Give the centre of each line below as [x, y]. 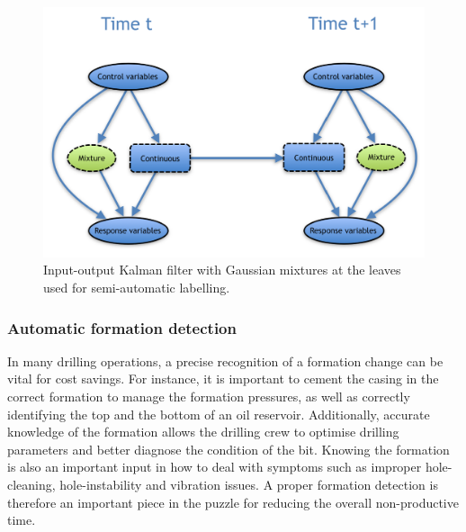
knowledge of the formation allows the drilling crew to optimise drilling [203, 432]
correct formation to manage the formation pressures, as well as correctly [209, 397]
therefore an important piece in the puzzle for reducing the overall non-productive [233, 502]
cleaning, [31, 484]
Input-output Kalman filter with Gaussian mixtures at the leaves [222, 270]
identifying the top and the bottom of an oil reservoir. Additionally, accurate [219, 414]
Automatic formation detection [122, 327]
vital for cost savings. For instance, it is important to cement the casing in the [223, 379]
